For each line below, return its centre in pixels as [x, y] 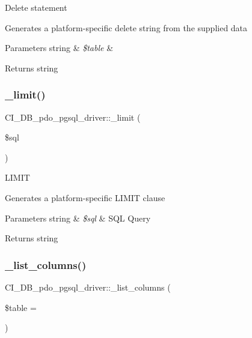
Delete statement [36, 7]
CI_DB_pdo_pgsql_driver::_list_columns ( [88, 287]
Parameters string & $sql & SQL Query [78, 218]
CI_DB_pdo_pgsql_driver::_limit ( [73, 117]
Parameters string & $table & [59, 48]
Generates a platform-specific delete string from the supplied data [126, 27]
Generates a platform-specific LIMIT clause [85, 197]
